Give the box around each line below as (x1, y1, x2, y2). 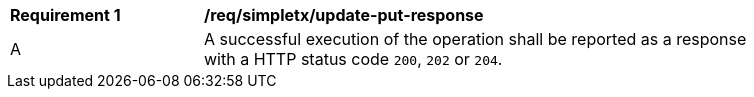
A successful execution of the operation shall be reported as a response (204, 29, 747, 49)
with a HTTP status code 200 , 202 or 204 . (204, 49, 503, 69)
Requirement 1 (10, 5, 121, 25)
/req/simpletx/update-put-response (204, 5, 484, 25)
